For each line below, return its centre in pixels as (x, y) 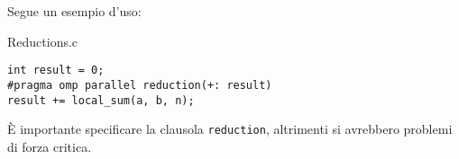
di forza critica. (50, 146)
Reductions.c (43, 41)
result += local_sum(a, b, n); (101, 100)
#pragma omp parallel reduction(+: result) (140, 85)
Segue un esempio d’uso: (74, 11)
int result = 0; (56, 71)
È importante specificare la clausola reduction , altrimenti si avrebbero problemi (230, 129)
